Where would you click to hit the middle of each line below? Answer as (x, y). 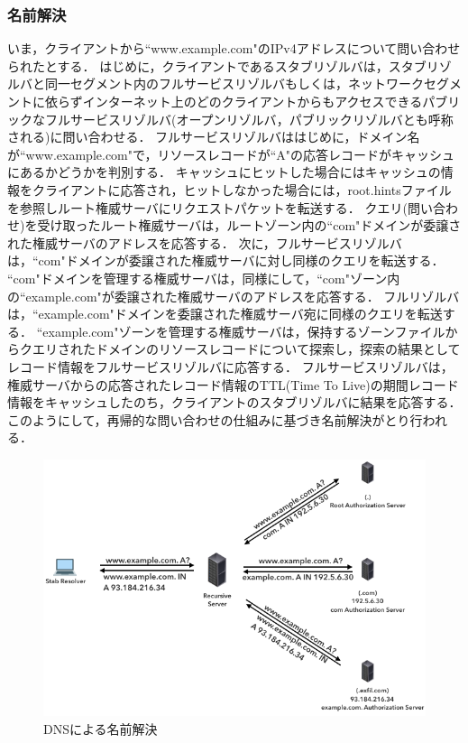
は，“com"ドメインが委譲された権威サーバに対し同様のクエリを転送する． (226, 260)
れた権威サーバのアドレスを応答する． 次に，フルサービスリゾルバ (205, 242)
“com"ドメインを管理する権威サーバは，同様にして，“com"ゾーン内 (204, 278)
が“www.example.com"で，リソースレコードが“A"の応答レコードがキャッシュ (231, 154)
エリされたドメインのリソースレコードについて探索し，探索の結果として (246, 349)
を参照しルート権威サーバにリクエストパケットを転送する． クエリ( (207, 207)
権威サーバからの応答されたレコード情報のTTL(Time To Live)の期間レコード (233, 384)
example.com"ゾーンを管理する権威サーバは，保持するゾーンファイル (244, 331)
